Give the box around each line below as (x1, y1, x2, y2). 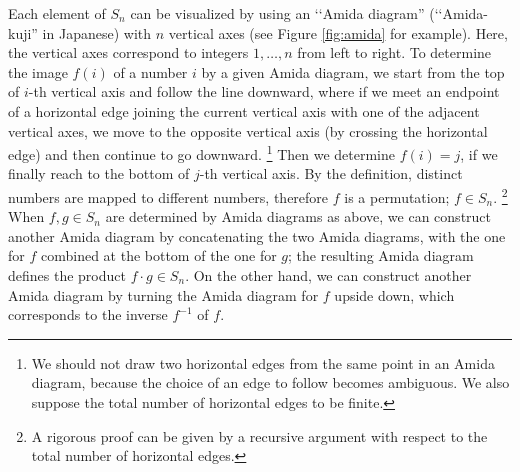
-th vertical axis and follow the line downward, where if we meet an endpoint (28, 81, 500, 102)
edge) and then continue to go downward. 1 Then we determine (8, 141, 396, 164)
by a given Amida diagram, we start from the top (201, 61, 505, 82)
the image (8, 61, 68, 82)
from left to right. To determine (297, 42, 492, 63)
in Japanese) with (42, 22, 152, 43)
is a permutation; (344, 186, 450, 207)
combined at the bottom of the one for (40, 245, 277, 266)
